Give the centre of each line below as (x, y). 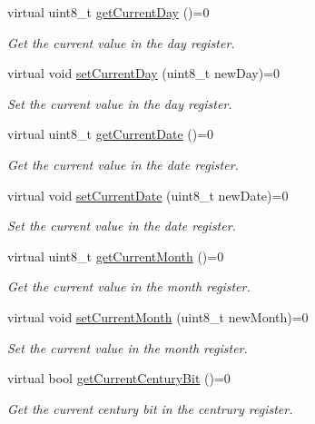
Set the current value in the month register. (128, 347)
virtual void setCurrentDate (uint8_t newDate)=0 (148, 195)
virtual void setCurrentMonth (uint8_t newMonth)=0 (158, 316)
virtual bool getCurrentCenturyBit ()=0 (119, 378)
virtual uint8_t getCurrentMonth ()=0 (116, 256)
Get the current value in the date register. (123, 164)
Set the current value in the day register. (120, 103)
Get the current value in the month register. (129, 286)
